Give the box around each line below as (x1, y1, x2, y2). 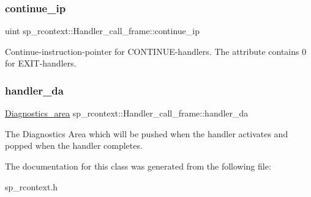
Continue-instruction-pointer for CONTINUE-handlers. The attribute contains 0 (5, 45, 307, 57)
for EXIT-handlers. (5, 57, 77, 70)
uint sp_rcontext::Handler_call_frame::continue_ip (5, 24, 200, 37)
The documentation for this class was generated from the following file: (5, 160, 271, 172)
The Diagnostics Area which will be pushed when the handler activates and (5, 127, 288, 140)
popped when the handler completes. (5, 139, 143, 152)
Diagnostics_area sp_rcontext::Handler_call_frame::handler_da (5, 107, 249, 120)
